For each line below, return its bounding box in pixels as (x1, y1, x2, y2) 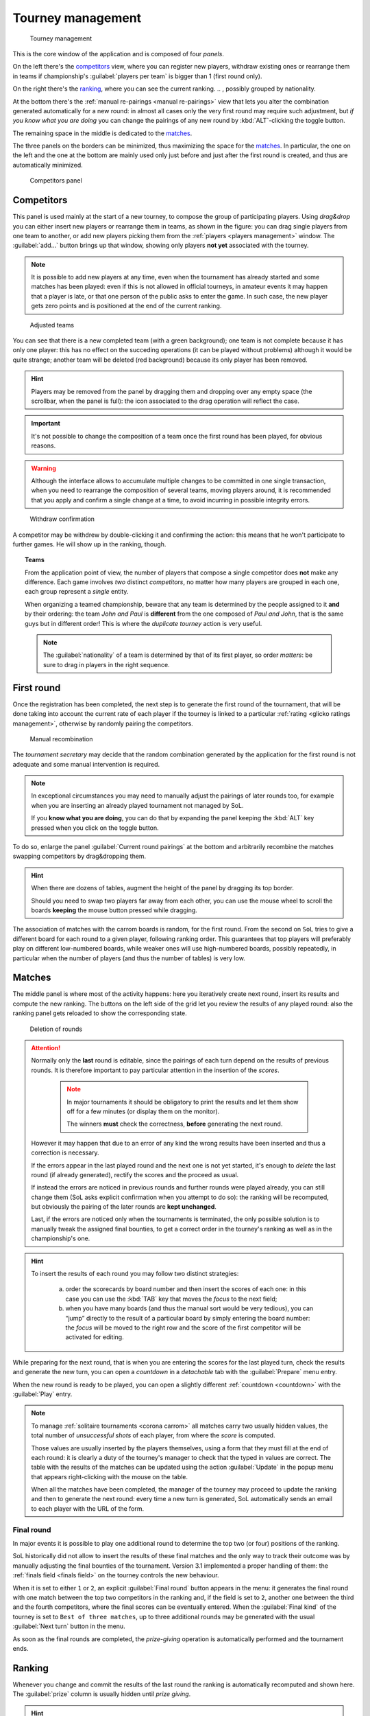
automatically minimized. (12, 161, 83, 169)
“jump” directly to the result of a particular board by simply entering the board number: (65, 1314, 310, 1322)
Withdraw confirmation (29, 515, 95, 523)
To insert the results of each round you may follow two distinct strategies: (31, 1270, 239, 1278)
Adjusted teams (29, 321, 75, 329)
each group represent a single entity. (25, 588, 129, 596)
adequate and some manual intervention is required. (12, 760, 160, 768)
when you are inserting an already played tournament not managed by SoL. (31, 801, 244, 809)
